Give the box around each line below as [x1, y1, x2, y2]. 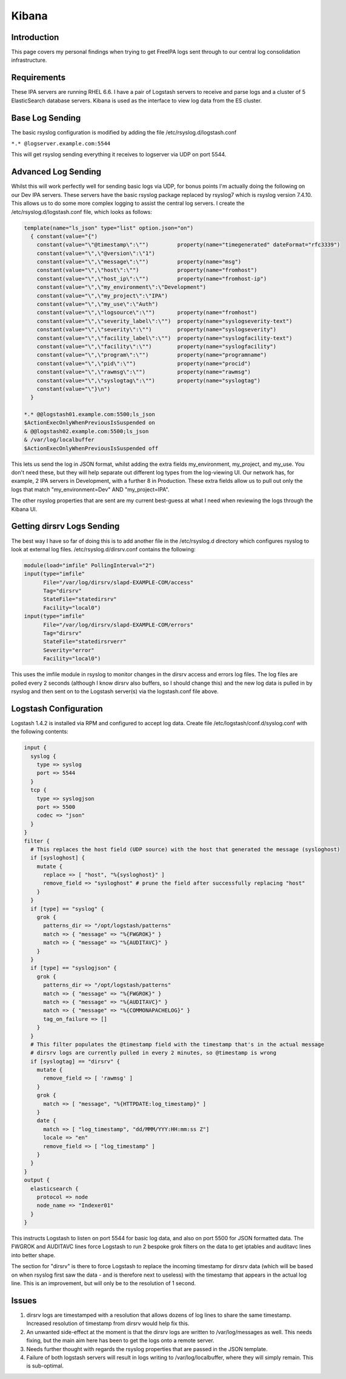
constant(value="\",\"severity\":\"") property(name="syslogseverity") [36, 326, 277, 333]
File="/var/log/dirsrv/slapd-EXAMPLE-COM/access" [43, 579, 194, 586]
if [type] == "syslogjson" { [30, 965, 118, 972]
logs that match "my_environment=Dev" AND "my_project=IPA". [11, 485, 170, 493]
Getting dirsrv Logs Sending [11, 521, 120, 531]
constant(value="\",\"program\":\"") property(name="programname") [36, 351, 267, 359]
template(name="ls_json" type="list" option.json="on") [24, 224, 194, 231]
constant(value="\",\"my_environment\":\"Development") [36, 284, 207, 291]
